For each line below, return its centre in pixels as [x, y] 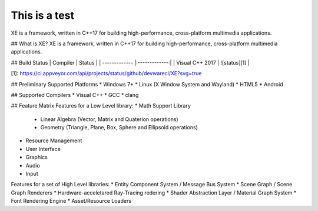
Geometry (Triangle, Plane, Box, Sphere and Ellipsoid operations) [119, 128]
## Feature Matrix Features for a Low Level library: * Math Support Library [101, 106]
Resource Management [54, 140]
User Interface [43, 149]
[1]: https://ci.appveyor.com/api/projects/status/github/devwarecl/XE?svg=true [106, 73]
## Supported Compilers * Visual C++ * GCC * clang [75, 95]
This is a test [43, 15]
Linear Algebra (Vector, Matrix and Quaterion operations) [110, 119]
